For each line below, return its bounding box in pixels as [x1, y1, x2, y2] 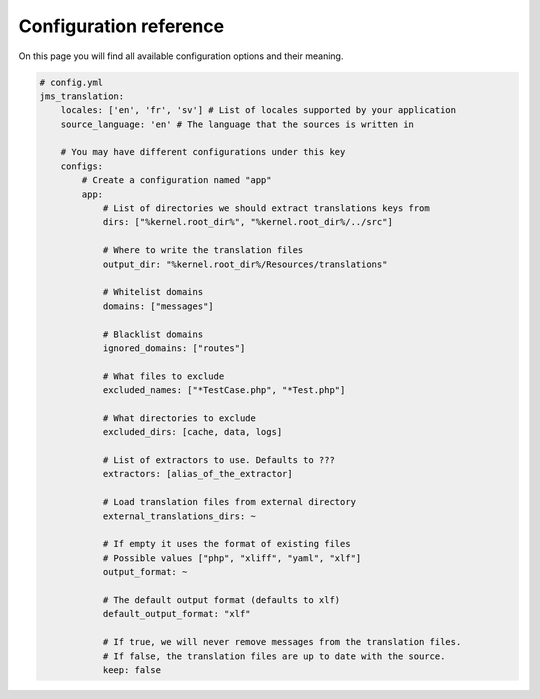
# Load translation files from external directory [102, 496, 357, 508]
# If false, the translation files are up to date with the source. [102, 650, 446, 662]
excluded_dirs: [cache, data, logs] [102, 426, 283, 438]
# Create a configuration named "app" [81, 175, 272, 186]
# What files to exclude [102, 370, 225, 382]
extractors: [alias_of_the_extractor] [102, 468, 294, 480]
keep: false [102, 664, 162, 675]
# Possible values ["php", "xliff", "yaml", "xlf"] [102, 552, 362, 564]
